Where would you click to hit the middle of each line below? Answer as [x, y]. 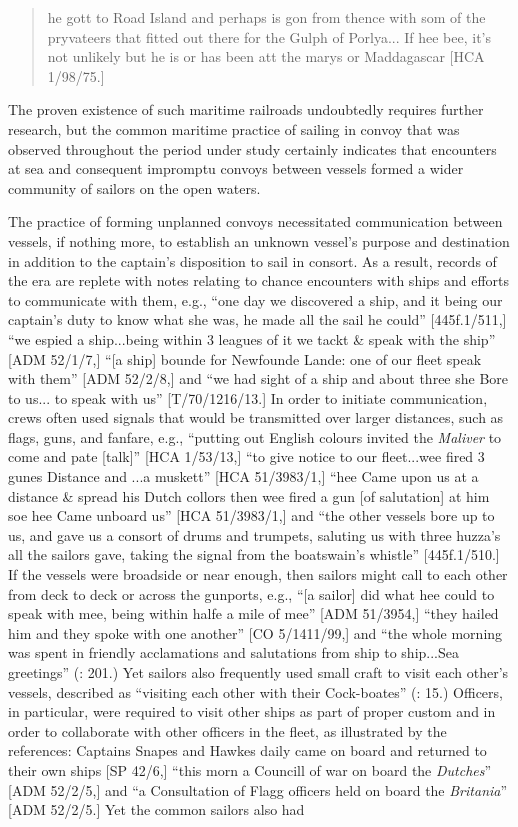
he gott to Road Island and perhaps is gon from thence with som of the [266, 17]
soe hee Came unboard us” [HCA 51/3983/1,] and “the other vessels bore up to [251, 515]
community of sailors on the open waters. [134, 187]
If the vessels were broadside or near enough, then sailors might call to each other [258, 574]
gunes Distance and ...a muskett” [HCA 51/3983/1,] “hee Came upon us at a [243, 476]
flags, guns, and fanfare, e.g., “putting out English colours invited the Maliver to [255, 436]
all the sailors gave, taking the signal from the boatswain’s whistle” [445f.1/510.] [254, 554]
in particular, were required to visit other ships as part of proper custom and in [252, 711]
